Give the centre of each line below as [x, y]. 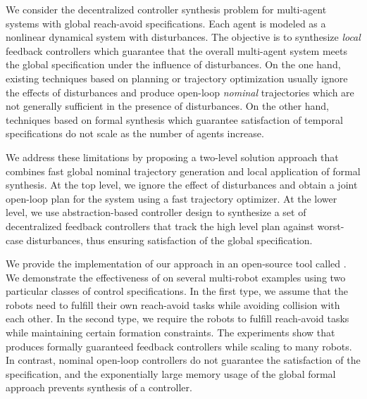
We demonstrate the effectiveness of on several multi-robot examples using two [176, 277]
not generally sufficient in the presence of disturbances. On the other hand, [167, 106]
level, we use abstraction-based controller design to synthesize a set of [156, 212]
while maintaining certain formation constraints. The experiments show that [170, 332]
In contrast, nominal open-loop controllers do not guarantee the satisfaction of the [183, 360]
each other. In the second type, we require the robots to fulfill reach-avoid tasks [178, 318]
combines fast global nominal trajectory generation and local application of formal [183, 171]
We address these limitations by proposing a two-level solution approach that [172, 157]
